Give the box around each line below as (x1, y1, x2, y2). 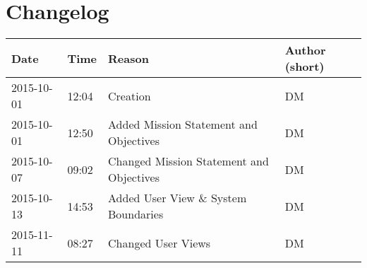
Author (284, 42, 326, 59)
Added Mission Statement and (108, 116, 258, 133)
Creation (108, 87, 151, 104)
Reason (108, 49, 149, 66)
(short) (284, 58, 325, 75)
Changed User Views (108, 234, 211, 251)
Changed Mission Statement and (108, 153, 269, 170)
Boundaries (108, 206, 164, 223)
